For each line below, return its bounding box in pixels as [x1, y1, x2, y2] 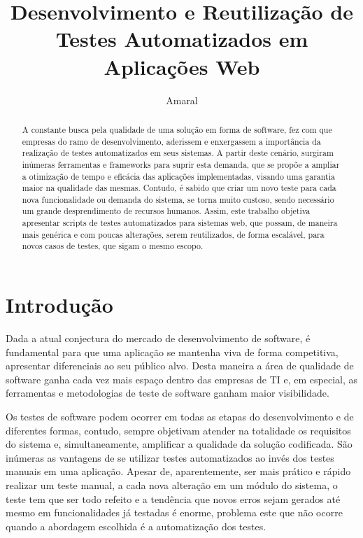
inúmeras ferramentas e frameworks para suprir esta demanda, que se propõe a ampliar [22, 158, 340, 170]
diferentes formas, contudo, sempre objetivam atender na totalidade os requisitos [6, 423, 351, 437]
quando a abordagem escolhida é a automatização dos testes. [6, 518, 266, 533]
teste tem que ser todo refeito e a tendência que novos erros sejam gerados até [6, 491, 341, 506]
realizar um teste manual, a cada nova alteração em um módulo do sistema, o [6, 477, 338, 492]
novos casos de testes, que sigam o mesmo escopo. [22, 240, 204, 252]
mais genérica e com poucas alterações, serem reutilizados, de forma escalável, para [22, 228, 325, 240]
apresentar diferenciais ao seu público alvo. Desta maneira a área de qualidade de [6, 358, 354, 373]
